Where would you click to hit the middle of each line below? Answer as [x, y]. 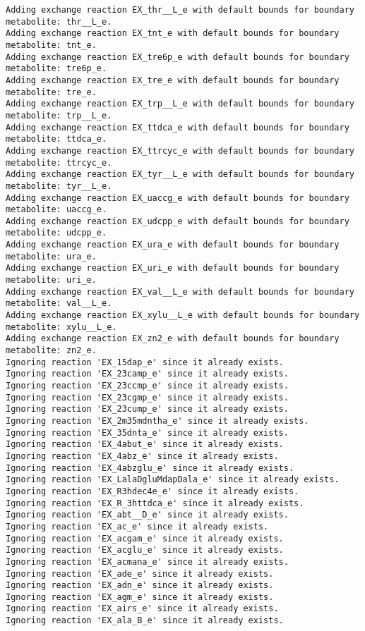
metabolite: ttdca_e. [56, 139]
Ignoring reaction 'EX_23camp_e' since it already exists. [147, 374]
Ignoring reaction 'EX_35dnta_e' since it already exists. [147, 433]
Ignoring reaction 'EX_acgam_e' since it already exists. [145, 538]
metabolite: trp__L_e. [59, 115]
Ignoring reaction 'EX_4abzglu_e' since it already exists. [150, 468]
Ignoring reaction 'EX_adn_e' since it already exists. [140, 586]
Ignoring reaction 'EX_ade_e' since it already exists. [140, 574]
